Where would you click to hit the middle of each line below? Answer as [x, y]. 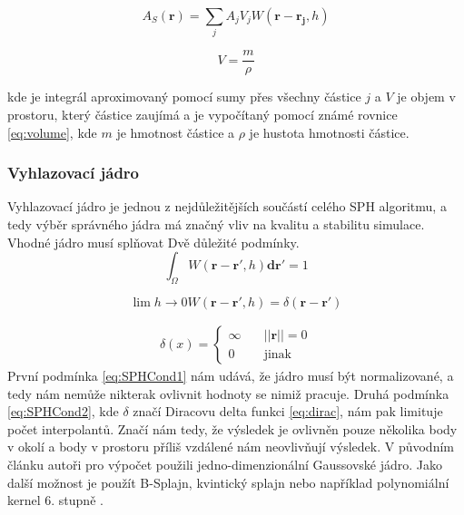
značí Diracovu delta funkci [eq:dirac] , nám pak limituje [288, 411]
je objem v [426, 97]
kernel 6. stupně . [55, 500]
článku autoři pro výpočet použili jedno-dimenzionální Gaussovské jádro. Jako [225, 464]
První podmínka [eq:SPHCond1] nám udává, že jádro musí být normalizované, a [231, 375]
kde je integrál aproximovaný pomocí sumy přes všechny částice [184, 97]
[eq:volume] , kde [52, 132]
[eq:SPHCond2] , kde [63, 411]
